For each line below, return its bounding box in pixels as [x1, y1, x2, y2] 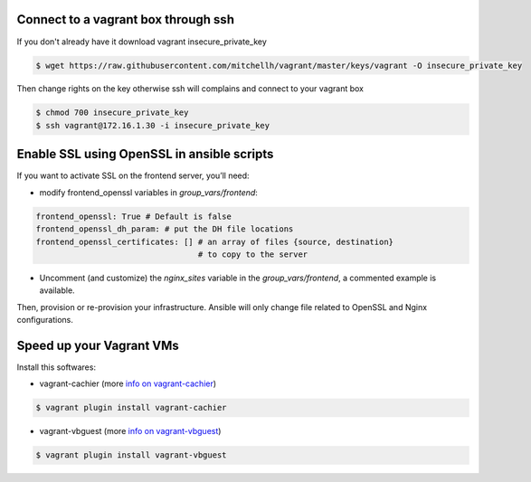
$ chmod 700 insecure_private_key [35, 108, 189, 118]
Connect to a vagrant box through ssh [16, 12, 235, 27]
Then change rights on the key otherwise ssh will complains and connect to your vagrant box [16, 83, 364, 94]
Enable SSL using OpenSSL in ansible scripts [16, 146, 274, 162]
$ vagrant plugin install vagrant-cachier [35, 402, 227, 413]
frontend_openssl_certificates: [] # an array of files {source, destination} [35, 236, 394, 247]
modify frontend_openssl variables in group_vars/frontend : [39, 186, 258, 198]
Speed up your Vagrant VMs [16, 337, 180, 353]
